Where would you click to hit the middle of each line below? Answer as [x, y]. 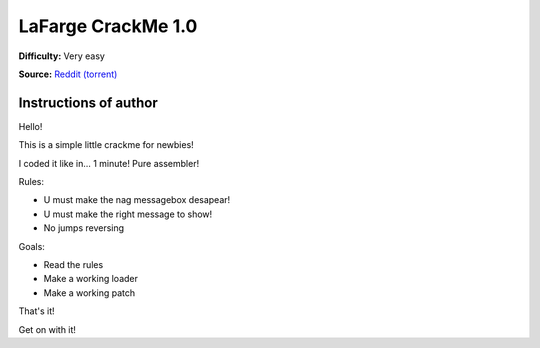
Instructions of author [88, 102]
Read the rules [73, 264]
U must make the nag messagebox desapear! [137, 200]
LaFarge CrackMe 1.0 [108, 26]
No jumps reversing [84, 228]
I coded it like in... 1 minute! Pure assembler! [109, 163]
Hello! [30, 126]
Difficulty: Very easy [61, 56]
